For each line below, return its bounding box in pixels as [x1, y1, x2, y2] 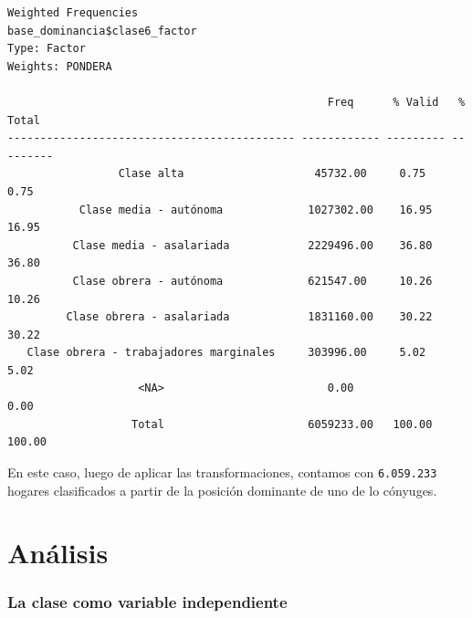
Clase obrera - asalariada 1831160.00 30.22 [66, 310, 433, 324]
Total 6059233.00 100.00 [131, 417, 433, 431]
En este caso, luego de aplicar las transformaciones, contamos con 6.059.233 [7, 462, 437, 481]
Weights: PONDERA [7, 59, 112, 73]
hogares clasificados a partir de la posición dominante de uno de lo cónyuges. [7, 480, 437, 499]
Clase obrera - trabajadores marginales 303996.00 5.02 [26, 346, 426, 360]
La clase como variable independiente [7, 591, 288, 613]
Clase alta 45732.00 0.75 [118, 167, 426, 181]
